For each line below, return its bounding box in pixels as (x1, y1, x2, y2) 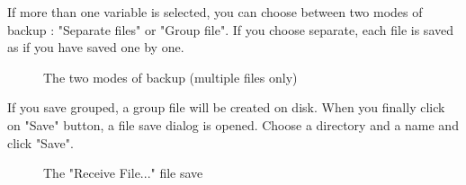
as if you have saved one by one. (7, 38, 184, 57)
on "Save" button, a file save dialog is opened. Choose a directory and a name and (7, 115, 459, 134)
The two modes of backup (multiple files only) (43, 67, 298, 86)
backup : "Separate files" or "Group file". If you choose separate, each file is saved (7, 20, 453, 39)
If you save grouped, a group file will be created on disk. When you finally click (7, 98, 445, 117)
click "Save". (7, 133, 74, 152)
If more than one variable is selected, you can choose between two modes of (7, 3, 423, 21)
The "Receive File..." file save (43, 163, 203, 182)
